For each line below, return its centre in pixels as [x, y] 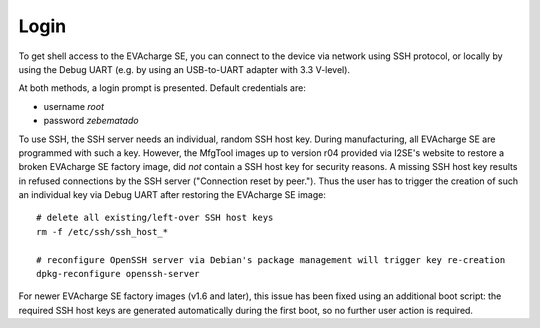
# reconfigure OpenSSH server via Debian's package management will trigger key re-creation [271, 259]
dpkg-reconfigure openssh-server [118, 274]
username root [74, 106]
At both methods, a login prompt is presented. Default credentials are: [162, 88]
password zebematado [91, 121]
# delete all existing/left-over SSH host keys [155, 218]
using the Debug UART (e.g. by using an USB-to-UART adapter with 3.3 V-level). [184, 69]
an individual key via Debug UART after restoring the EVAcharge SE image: [172, 195]
